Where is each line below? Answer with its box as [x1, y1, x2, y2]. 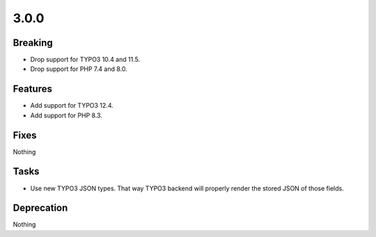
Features [13, 83, 52, 95]
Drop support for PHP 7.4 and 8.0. [30, 65, 128, 73]
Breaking [13, 37, 54, 49]
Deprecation [13, 202, 68, 214]
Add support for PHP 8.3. [30, 111, 102, 120]
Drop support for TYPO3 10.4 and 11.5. [30, 56, 141, 64]
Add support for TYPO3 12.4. [30, 101, 114, 110]
